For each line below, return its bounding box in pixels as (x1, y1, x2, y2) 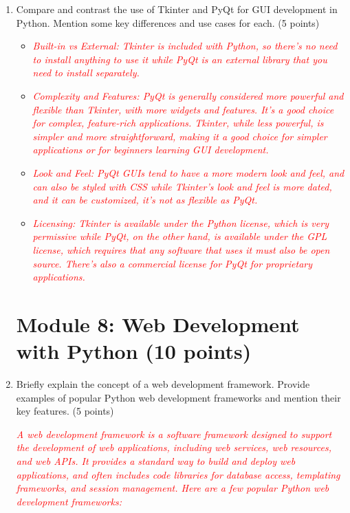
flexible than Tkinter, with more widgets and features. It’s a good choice (32, 102, 334, 116)
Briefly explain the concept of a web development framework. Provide (16, 377, 310, 391)
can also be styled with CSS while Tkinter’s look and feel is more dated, (32, 179, 332, 193)
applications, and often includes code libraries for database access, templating (16, 467, 340, 481)
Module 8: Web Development (16, 309, 300, 338)
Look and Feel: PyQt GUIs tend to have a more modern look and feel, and (32, 165, 344, 179)
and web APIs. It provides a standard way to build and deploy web (16, 453, 296, 468)
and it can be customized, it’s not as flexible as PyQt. (32, 193, 258, 207)
